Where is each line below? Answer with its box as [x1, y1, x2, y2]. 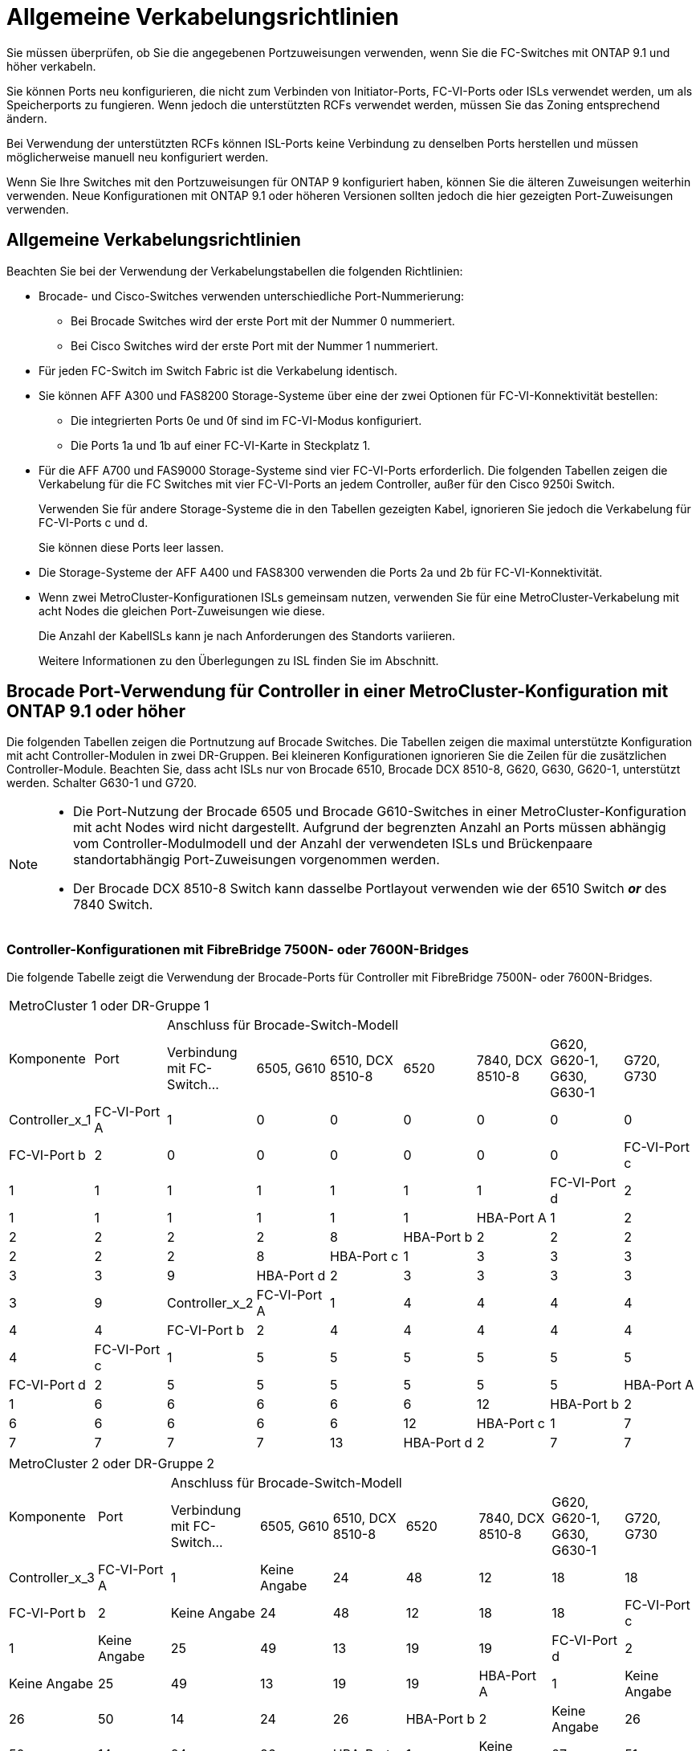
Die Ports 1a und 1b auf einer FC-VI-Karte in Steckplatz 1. [71, 438, 371, 452]
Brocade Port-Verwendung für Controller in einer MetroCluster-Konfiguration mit [6, 681, 669, 702]
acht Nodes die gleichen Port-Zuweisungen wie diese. [39, 603, 325, 618]
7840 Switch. [73, 896, 153, 913]
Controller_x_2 [167, 1295, 254, 1312]
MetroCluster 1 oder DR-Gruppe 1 [9, 998, 210, 1014]
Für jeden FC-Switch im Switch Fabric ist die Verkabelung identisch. [39, 363, 398, 378]
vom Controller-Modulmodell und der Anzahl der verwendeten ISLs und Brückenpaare [73, 835, 593, 852]
